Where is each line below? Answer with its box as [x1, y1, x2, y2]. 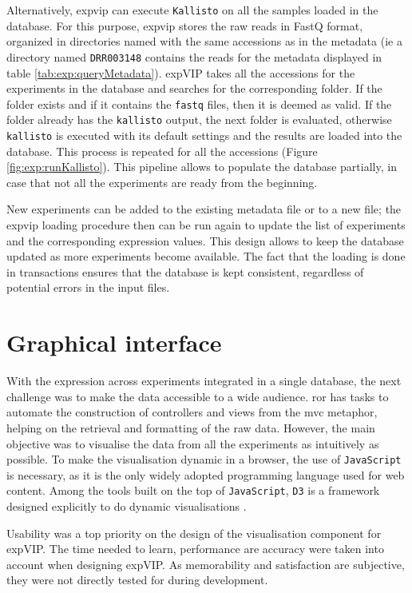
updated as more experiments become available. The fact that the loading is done [6, 248, 406, 265]
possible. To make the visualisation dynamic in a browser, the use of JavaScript [6, 451, 402, 468]
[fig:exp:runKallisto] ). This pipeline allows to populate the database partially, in [6, 158, 397, 175]
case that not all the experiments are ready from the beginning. [6, 173, 318, 190]
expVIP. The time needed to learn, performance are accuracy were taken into [6, 540, 384, 557]
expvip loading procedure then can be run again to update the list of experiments [6, 217, 406, 233]
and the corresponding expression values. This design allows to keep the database [6, 232, 404, 249]
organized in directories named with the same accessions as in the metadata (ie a [6, 33, 402, 50]
